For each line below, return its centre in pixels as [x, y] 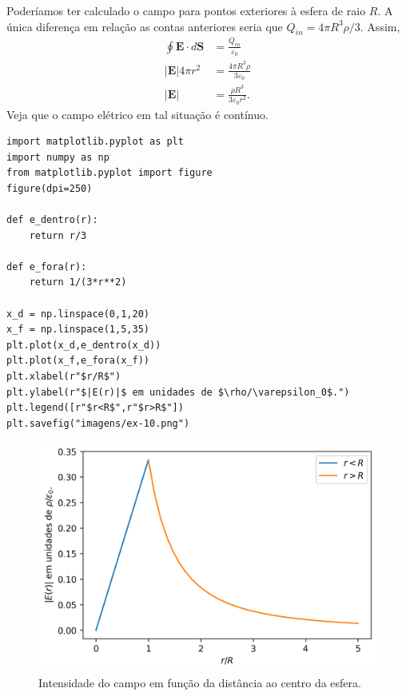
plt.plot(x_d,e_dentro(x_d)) [84, 345]
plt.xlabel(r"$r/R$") [64, 377]
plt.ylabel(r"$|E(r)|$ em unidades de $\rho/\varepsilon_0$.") [178, 392]
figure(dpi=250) [50, 188]
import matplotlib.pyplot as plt [95, 142]
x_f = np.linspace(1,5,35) [78, 330]
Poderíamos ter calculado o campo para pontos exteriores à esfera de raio [186, 10]
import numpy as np [58, 157]
